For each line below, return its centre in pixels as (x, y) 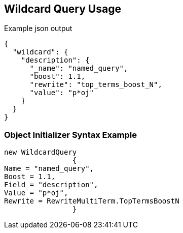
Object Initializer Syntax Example (70, 135)
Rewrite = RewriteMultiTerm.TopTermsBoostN (92, 201)
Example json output (38, 28)
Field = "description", (51, 185)
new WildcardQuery (41, 152)
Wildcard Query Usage (63, 9)
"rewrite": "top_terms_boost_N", (96, 85)
